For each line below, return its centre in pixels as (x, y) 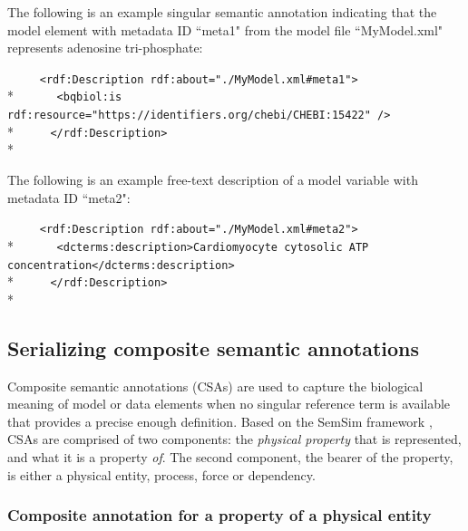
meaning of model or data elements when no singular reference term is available (229, 404)
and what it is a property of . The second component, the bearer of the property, (230, 456)
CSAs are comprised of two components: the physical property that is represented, (234, 439)
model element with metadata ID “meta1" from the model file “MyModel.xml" (225, 29)
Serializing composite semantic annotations (214, 348)
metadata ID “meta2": (69, 197)
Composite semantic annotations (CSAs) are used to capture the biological (215, 386)
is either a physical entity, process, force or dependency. (161, 474)
